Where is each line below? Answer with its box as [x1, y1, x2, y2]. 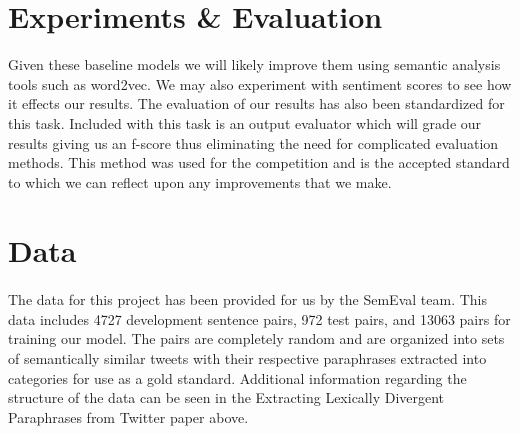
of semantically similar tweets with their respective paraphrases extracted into [8, 348, 487, 369]
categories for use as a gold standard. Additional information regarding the [8, 367, 467, 388]
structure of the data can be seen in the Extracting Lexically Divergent [8, 387, 445, 408]
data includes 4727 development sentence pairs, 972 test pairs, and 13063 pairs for [8, 308, 511, 329]
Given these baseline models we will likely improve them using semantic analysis [8, 54, 501, 75]
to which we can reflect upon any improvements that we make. [8, 171, 392, 192]
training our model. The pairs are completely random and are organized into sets [8, 328, 505, 349]
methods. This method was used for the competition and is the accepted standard [8, 152, 510, 173]
